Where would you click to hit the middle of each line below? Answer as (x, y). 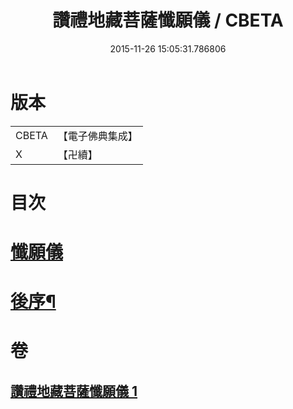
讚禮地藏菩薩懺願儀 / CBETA (168, 20)
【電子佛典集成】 (97, 136)
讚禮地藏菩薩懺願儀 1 (74, 391)
